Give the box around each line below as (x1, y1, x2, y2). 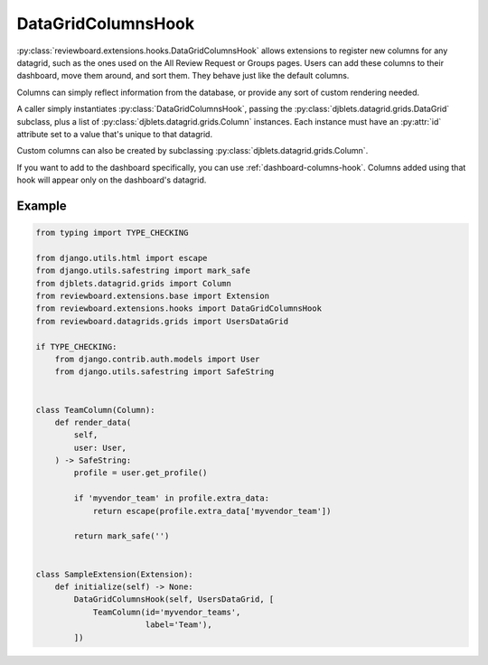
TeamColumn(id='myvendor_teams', (92, 606, 241, 617)
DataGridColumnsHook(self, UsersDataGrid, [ (73, 595, 275, 604)
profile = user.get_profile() (73, 468, 208, 478)
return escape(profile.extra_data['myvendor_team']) (92, 506, 332, 516)
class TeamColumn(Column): (35, 405, 155, 415)
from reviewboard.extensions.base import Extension (35, 291, 270, 302)
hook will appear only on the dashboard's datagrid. (16, 174, 207, 185)
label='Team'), (145, 620, 212, 630)
